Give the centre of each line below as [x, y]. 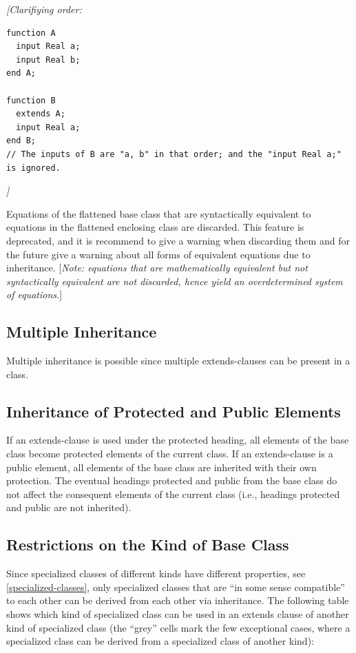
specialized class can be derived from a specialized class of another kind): [160, 641]
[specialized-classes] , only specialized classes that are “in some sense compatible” [176, 587]
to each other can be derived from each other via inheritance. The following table [178, 600]
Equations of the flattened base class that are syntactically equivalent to [159, 213]
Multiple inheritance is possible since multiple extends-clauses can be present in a [178, 361]
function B [31, 100]
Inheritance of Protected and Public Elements [174, 411]
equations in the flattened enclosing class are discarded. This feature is [155, 227]
